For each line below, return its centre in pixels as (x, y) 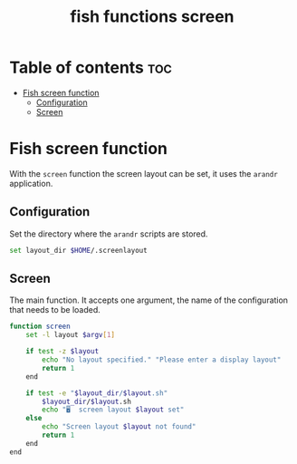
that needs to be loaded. (55, 310)
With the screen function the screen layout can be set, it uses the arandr (144, 173)
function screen (40, 327)
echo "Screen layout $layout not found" (119, 427)
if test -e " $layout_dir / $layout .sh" (97, 393)
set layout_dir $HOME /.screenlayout (78, 250)
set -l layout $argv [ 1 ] (71, 335)
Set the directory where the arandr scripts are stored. (109, 234)
